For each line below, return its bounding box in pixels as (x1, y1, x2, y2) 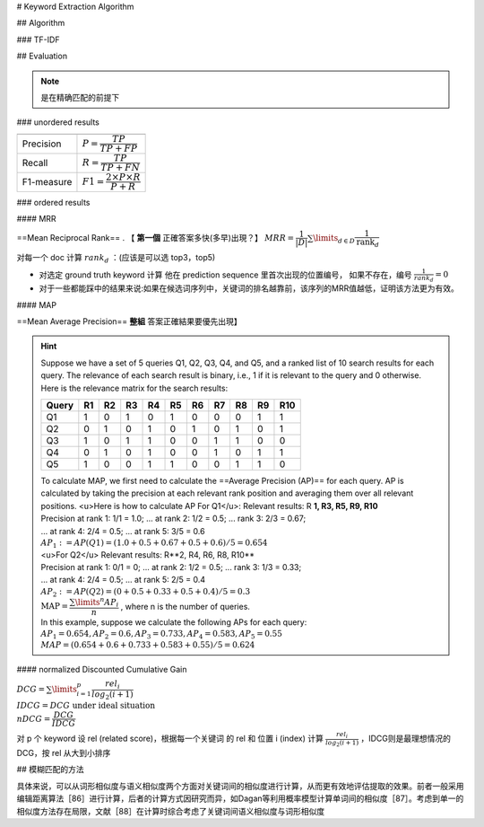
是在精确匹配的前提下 (40, 92, 120, 102)
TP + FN (99, 162, 141, 173)
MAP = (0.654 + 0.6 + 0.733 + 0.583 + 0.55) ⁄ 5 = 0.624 (40, 640, 255, 650)
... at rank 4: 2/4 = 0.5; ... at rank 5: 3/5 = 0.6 (40, 525, 205, 536)
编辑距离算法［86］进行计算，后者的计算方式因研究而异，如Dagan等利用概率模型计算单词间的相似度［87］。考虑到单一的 (16, 793, 464, 804)
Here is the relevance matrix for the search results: (40, 383, 229, 393)
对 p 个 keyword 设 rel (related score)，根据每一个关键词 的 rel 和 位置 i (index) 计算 (16, 733, 324, 744)
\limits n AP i (74, 595, 119, 610)
